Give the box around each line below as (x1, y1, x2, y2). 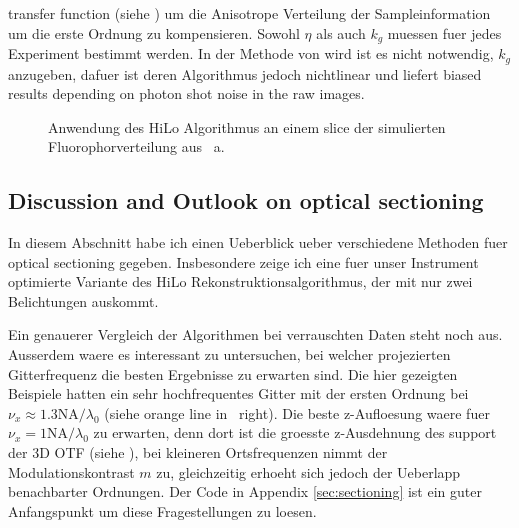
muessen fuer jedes (387, 22, 502, 43)
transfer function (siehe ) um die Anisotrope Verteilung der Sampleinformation (8, 3, 491, 23)
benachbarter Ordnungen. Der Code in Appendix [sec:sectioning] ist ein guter (8, 481, 482, 502)
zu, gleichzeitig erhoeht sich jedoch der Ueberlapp (156, 461, 461, 482)
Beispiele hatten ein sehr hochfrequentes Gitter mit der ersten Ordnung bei (8, 383, 469, 404)
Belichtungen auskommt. (8, 290, 159, 311)
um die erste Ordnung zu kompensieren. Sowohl (8, 22, 300, 43)
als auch (316, 22, 366, 43)
